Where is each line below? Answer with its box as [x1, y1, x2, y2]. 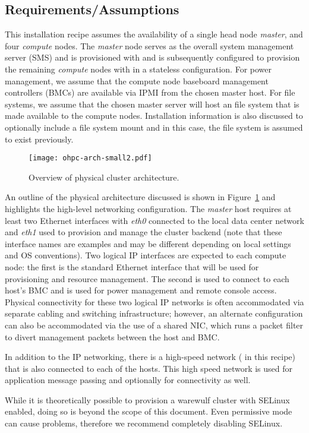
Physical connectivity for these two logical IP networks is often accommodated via [5, 295, 304, 308]
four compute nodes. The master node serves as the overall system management [5, 39, 294, 52]
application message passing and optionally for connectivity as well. [5, 374, 251, 386]
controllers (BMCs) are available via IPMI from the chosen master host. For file [5, 86, 295, 99]
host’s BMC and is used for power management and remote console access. [5, 284, 277, 296]
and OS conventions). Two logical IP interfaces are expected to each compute [5, 249, 286, 261]
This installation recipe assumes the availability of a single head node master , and [5, 28, 303, 40]
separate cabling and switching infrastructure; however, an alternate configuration [5, 307, 303, 320]
